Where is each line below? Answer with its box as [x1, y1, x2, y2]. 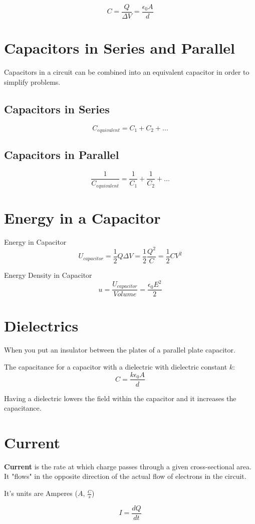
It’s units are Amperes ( [4, 488, 78, 498]
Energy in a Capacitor [4, 207, 161, 228]
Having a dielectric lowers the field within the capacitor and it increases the [4, 393, 236, 403]
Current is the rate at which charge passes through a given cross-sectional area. [4, 461, 251, 471]
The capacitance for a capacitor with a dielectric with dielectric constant [4, 361, 227, 372]
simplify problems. [4, 76, 61, 87]
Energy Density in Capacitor [4, 270, 92, 280]
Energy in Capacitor [4, 236, 67, 247]
